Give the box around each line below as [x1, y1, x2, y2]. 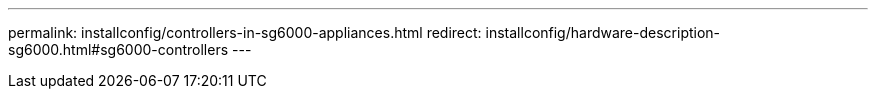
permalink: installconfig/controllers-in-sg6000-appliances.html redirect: [8, 24, 482, 41]
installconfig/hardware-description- [485, 24, 721, 41]
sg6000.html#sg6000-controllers [8, 41, 229, 58]
